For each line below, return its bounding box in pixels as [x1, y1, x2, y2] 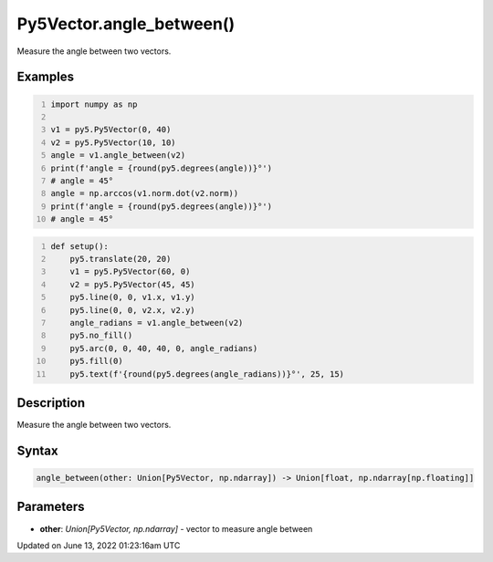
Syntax [16, 442, 58, 458]
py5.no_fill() [69, 330, 133, 341]
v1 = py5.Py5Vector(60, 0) [69, 266, 191, 277]
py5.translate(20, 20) [69, 254, 172, 265]
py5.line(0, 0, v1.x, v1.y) [69, 292, 195, 303]
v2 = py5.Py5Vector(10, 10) [50, 137, 177, 148]
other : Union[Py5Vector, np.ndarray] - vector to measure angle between [39, 523, 313, 534]
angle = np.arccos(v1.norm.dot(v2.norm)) [50, 188, 239, 199]
